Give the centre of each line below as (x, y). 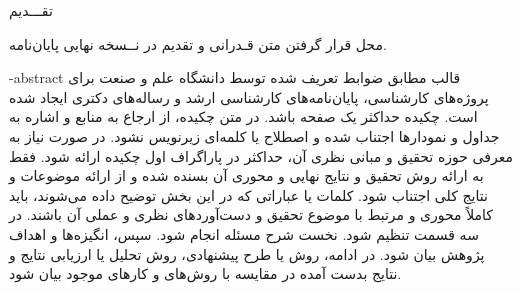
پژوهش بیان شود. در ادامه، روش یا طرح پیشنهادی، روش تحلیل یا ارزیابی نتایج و (247, 253)
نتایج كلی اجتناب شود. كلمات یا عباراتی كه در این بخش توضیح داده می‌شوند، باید (248, 194)
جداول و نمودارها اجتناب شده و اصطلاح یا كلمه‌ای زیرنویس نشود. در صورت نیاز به (254, 135)
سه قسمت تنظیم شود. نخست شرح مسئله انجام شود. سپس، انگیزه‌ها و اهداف (244, 233)
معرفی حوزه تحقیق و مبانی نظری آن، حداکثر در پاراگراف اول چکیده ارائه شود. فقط (261, 155)
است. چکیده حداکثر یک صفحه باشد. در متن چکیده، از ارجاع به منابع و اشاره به (243, 116)
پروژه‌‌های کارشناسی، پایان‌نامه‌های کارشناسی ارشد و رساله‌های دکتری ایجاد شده (249, 96)
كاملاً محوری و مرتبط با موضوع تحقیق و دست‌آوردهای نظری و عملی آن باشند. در (251, 214)
